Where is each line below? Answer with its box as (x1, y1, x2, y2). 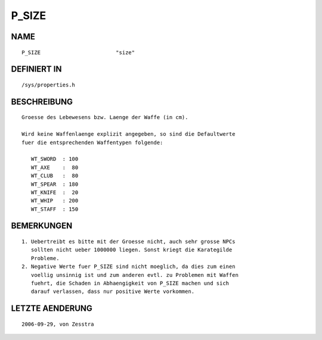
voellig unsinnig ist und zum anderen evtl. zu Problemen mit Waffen (30, 272, 239, 278)
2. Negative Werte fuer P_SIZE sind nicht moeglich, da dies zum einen (21, 263, 236, 270)
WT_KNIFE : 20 (30, 189, 79, 196)
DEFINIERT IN (11, 64, 62, 74)
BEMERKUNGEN (11, 221, 73, 231)
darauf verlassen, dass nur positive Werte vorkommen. (30, 288, 195, 295)
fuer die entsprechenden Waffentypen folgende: (21, 139, 163, 146)
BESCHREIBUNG (11, 96, 73, 107)
